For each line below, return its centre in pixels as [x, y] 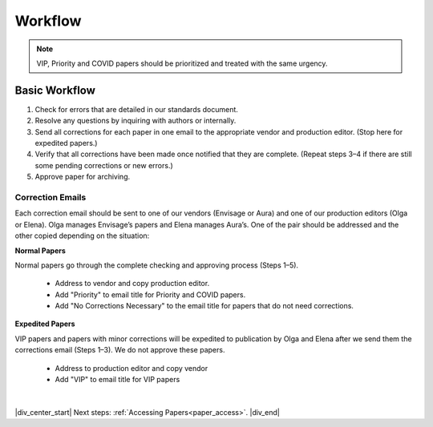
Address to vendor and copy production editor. [132, 284]
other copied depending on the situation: [82, 236]
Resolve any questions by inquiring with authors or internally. [136, 121]
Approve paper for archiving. [83, 177]
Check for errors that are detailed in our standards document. [136, 109]
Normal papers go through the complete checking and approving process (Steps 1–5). [157, 265]
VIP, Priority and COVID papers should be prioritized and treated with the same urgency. [182, 63]
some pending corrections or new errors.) [104, 165]
